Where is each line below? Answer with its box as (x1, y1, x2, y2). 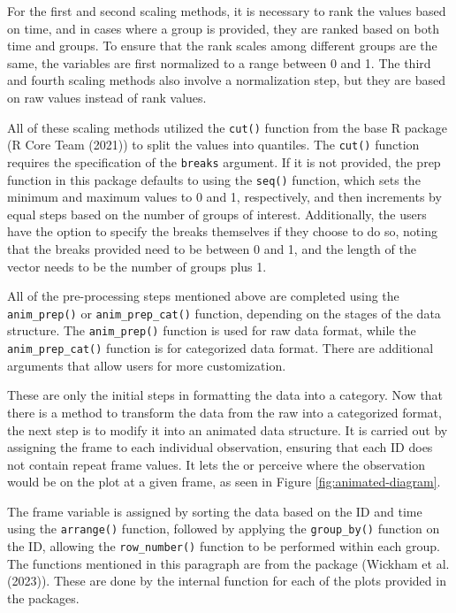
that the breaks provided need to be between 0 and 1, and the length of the (7, 239, 416, 257)
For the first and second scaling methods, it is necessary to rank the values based (7, 2, 446, 19)
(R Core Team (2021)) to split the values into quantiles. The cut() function (7, 135, 420, 154)
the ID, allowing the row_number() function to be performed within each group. (7, 537, 440, 556)
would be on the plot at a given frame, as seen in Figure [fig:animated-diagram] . (7, 472, 441, 491)
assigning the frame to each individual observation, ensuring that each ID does (7, 438, 433, 456)
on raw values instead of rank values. (7, 88, 207, 106)
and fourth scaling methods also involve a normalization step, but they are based (7, 71, 445, 89)
